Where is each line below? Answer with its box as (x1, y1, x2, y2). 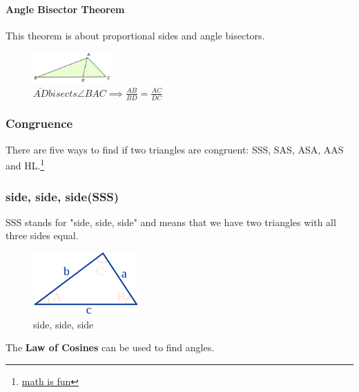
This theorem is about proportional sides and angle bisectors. (6, 28, 265, 42)
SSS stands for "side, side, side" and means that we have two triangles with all (6, 214, 336, 229)
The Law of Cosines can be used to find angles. (6, 340, 215, 355)
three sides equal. (6, 228, 79, 243)
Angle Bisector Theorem (6, 1, 125, 16)
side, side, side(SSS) (6, 187, 119, 205)
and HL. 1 (6, 156, 45, 173)
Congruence (6, 115, 73, 132)
